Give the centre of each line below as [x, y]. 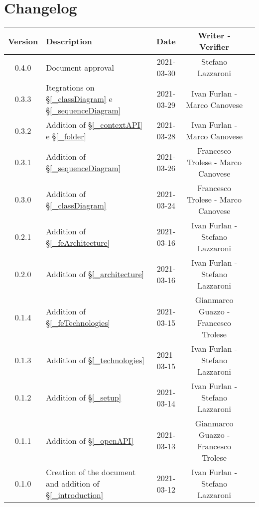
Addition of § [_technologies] [95, 360]
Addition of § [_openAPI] [90, 440]
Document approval [80, 67]
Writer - [214, 35]
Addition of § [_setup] [84, 398]
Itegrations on [70, 88]
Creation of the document [91, 472]
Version [23, 41]
